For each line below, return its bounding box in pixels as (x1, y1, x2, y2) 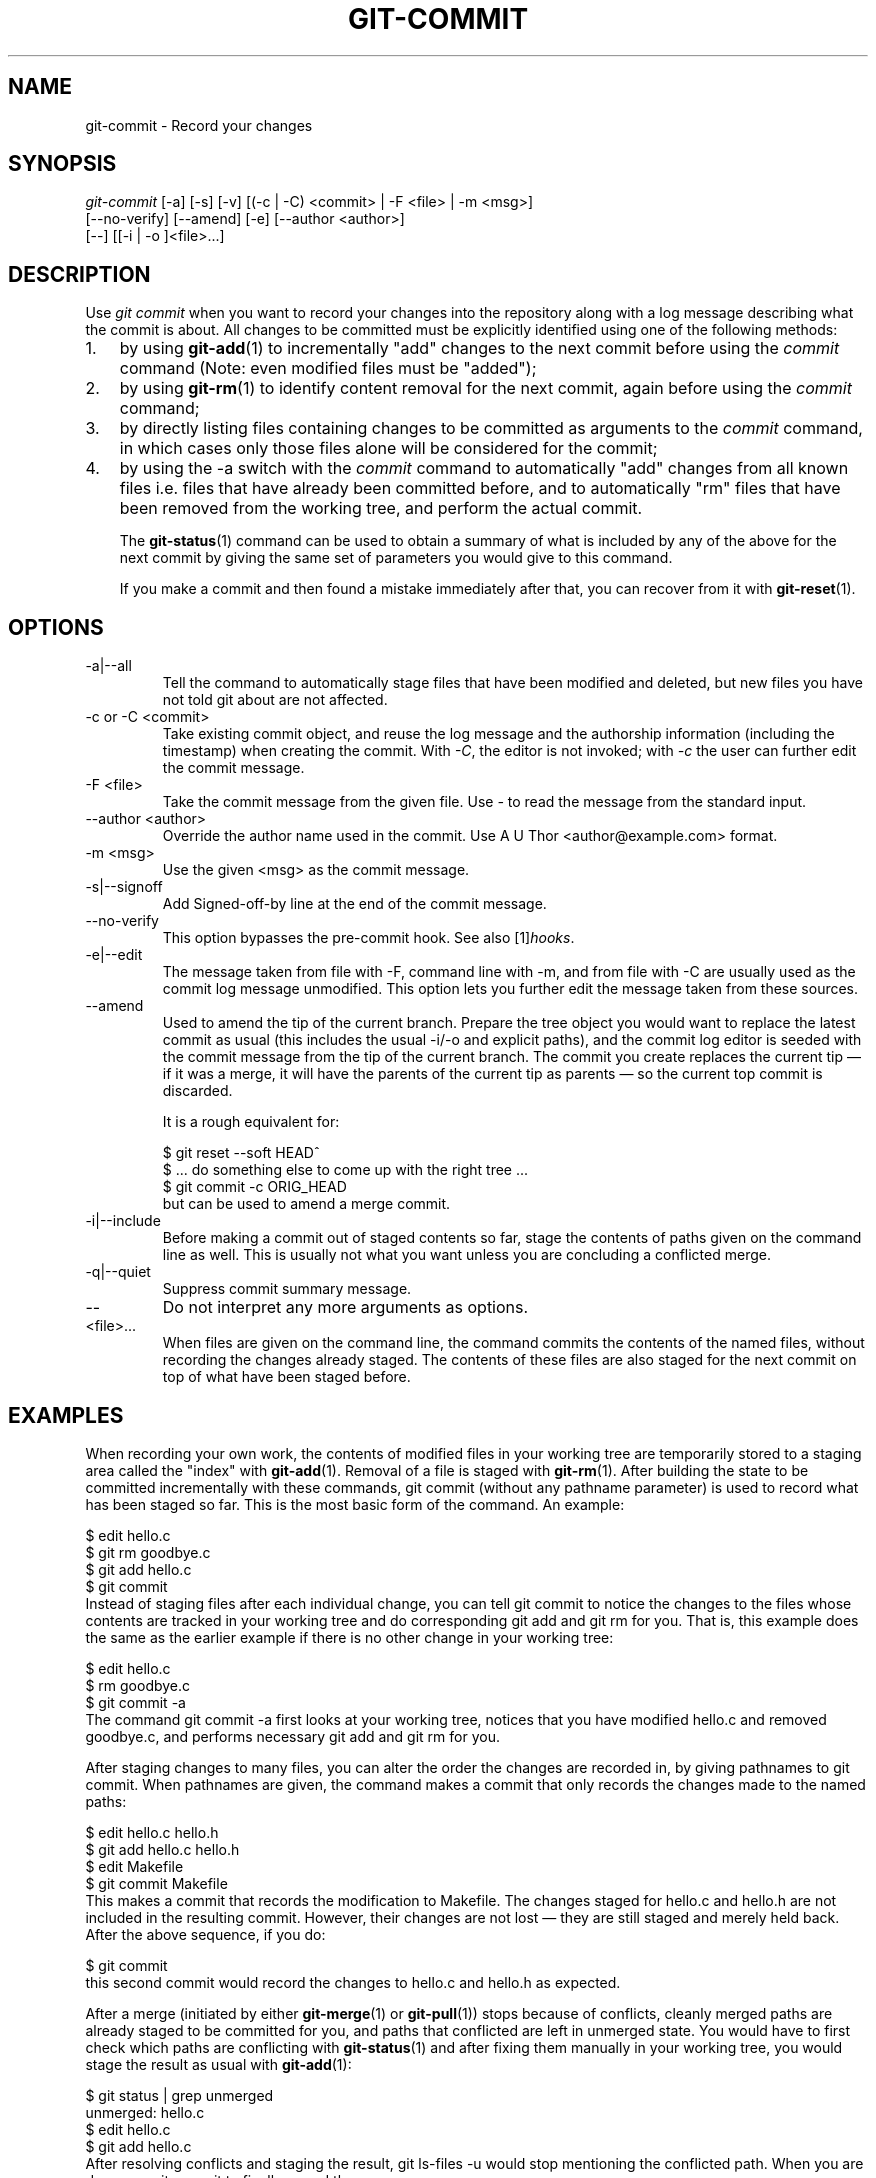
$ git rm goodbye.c (85, 1543, 211, 1561)
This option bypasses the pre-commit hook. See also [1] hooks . (162, 929, 575, 947)
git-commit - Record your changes (85, 116, 313, 134)
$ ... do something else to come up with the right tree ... (162, 1161, 529, 1179)
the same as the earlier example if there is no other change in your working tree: (85, 1628, 614, 1646)
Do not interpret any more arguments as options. (162, 1297, 529, 1318)
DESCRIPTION (8, 261, 151, 287)
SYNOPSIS (8, 151, 117, 177)
